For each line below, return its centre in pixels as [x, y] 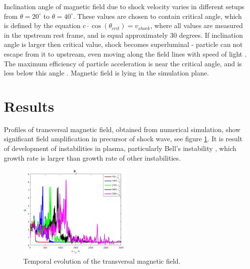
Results [29, 106]
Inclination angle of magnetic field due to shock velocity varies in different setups [124, 6]
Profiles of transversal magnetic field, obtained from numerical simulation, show [122, 129]
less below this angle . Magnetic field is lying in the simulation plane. [107, 73]
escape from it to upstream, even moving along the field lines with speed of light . [125, 53]
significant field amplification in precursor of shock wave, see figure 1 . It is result [123, 139]
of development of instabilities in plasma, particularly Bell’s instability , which [120, 148]
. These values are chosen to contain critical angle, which [157, 16]
